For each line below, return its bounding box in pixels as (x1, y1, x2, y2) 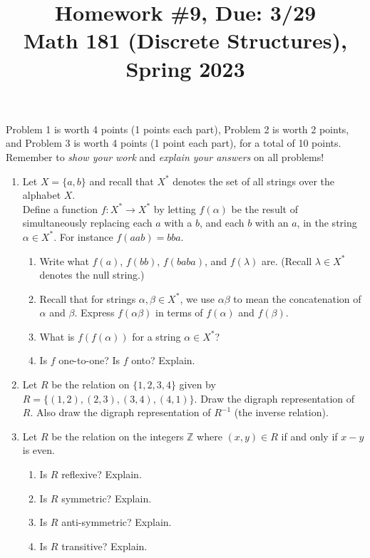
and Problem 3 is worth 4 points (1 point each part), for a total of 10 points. (6, 135, 341, 150)
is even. (22, 443, 55, 458)
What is (39, 329, 75, 343)
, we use (180, 291, 215, 306)
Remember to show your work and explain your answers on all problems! (6, 149, 324, 164)
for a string (132, 329, 181, 343)
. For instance (53, 229, 113, 244)
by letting (153, 201, 196, 216)
